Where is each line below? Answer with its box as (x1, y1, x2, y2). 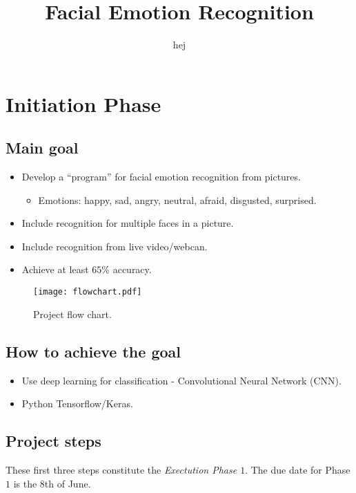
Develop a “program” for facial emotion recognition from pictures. (21, 169, 301, 184)
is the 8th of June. (13, 476, 91, 490)
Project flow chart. (33, 306, 112, 321)
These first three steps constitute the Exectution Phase (6, 462, 237, 476)
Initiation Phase (6, 89, 161, 118)
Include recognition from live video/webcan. (21, 239, 208, 253)
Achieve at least (21, 262, 89, 277)
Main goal (6, 137, 79, 158)
